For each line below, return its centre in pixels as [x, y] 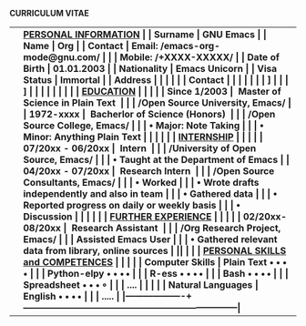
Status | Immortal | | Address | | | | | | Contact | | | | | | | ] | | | [156, 80]
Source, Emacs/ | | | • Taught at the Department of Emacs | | [156, 160]
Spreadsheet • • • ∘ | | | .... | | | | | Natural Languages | [141, 285]
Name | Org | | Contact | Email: [91, 46]
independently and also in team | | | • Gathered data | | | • [150, 194]
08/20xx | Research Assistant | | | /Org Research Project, [152, 228]
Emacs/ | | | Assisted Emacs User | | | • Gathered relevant [150, 239]
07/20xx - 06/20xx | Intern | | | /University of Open [140, 148]
